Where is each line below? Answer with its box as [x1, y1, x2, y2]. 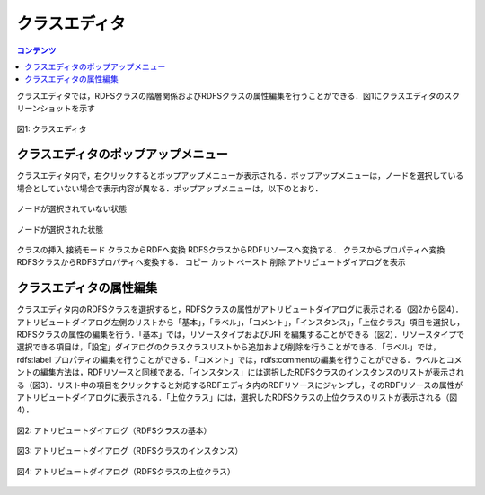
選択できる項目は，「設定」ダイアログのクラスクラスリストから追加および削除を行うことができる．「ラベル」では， [16, 341, 441, 352]
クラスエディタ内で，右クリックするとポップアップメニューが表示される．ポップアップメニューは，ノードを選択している [16, 171, 464, 181]
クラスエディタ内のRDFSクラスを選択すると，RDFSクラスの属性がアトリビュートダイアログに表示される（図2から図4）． [16, 304, 463, 314]
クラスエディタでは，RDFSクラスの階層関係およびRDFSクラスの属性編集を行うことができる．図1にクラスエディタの [16, 90, 445, 101]
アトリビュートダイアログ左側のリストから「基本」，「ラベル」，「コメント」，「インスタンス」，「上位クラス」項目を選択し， [16, 316, 465, 327]
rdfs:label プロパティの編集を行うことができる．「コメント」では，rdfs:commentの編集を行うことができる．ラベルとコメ [16, 354, 463, 365]
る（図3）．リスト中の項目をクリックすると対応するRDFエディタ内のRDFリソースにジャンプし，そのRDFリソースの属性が [16, 379, 463, 390]
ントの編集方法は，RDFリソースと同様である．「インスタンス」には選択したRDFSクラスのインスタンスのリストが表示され [16, 367, 464, 377]
